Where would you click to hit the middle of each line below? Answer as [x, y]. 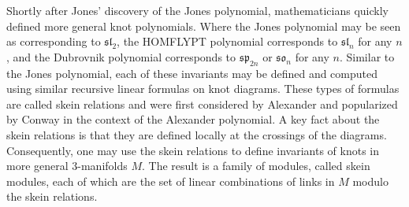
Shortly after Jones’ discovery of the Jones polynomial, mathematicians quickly [197, 10]
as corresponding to [54, 41]
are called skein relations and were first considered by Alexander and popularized [202, 103]
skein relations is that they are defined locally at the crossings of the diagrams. [197, 134]
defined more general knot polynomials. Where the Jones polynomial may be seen [204, 26]
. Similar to [367, 56]
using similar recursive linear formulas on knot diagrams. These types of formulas [203, 89]
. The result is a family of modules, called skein [256, 166]
